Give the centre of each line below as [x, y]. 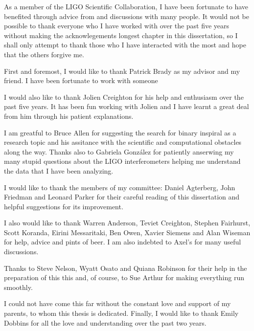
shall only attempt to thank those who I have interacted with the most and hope [125, 45]
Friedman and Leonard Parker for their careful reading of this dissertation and [122, 197]
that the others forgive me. [44, 54]
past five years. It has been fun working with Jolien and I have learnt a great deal [127, 106]
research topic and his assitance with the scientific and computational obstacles [123, 142]
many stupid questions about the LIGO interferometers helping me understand [122, 161]
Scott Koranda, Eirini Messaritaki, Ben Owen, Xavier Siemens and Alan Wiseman [127, 232]
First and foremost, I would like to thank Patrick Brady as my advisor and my [122, 71]
